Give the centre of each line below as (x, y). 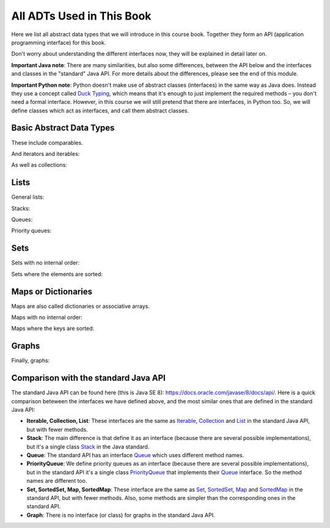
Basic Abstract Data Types (63, 128)
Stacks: (21, 208)
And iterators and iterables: (46, 153)
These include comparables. (47, 142)
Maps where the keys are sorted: (53, 328)
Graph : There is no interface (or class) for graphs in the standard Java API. (121, 515)
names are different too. (57, 481)
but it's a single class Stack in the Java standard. (88, 447)
